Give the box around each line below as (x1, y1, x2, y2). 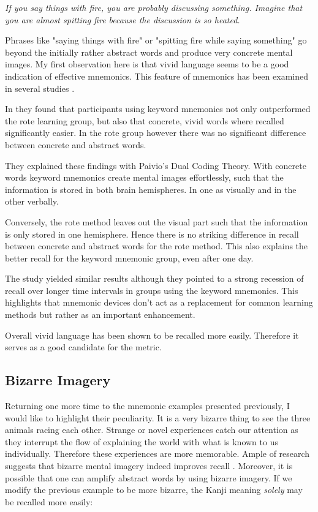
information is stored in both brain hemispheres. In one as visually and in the (5, 183, 297, 195)
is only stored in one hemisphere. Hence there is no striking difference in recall (5, 227, 299, 240)
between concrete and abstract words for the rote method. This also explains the (5, 239, 308, 252)
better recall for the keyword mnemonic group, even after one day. (5, 251, 254, 264)
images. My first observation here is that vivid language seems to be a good (5, 58, 289, 70)
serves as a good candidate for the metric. (5, 341, 162, 353)
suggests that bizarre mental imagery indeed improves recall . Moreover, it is (5, 459, 293, 472)
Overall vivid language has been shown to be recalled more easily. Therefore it (5, 328, 299, 341)
